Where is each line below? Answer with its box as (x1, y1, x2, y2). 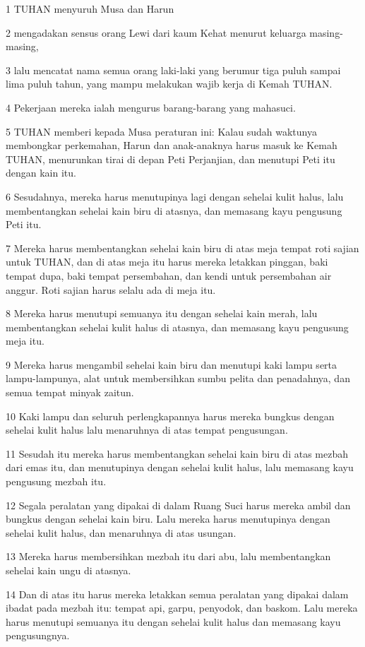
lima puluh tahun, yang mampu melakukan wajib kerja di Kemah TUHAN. (6, 76, 333, 91)
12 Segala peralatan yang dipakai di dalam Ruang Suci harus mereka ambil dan (6, 497, 351, 512)
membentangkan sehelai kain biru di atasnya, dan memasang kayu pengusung (6, 203, 342, 218)
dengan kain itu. (6, 165, 76, 180)
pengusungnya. (6, 628, 70, 643)
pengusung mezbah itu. (6, 474, 107, 489)
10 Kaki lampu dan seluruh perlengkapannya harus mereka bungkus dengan (6, 408, 335, 423)
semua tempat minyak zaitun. (6, 385, 134, 400)
